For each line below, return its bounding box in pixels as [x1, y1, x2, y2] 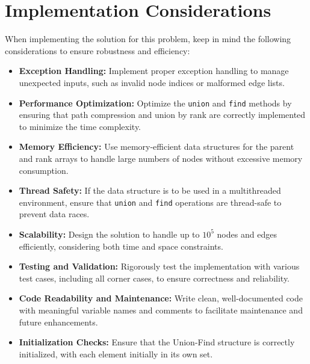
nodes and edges [217, 227, 277, 240]
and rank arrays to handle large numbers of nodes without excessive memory [19, 152, 303, 164]
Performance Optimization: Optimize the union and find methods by [19, 96, 292, 109]
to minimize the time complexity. [19, 120, 141, 132]
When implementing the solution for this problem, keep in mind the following [5, 32, 291, 45]
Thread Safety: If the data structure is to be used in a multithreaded [19, 184, 281, 197]
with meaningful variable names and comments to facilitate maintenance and [19, 303, 303, 316]
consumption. [19, 164, 69, 176]
